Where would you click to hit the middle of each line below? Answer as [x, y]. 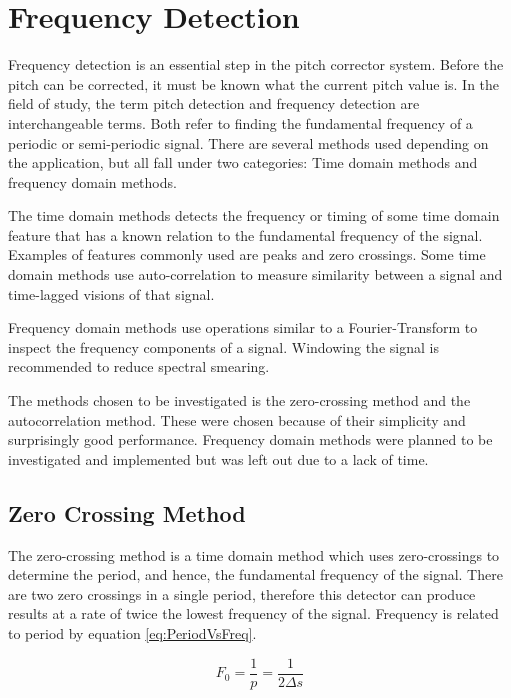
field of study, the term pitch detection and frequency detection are [214, 103]
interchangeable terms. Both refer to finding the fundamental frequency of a [240, 122]
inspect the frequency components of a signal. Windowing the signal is [223, 346]
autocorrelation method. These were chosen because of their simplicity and [237, 419]
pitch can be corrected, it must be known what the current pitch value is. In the [254, 83]
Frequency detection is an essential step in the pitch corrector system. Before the [256, 64]
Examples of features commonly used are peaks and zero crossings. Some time [247, 254]
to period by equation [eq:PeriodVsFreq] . [132, 632]
